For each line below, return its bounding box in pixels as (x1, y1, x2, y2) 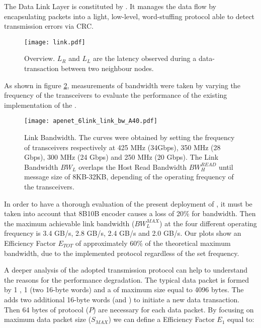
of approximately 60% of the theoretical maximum (75, 238, 231, 248)
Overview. (24, 53, 55, 63)
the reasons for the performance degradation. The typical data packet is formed (4, 274, 249, 285)
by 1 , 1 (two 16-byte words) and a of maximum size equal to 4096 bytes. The (4, 284, 244, 295)
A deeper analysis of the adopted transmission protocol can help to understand (4, 265, 248, 275)
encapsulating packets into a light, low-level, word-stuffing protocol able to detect (4, 11, 255, 21)
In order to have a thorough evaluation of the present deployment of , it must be (4, 198, 252, 209)
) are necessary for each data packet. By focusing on (93, 304, 254, 314)
